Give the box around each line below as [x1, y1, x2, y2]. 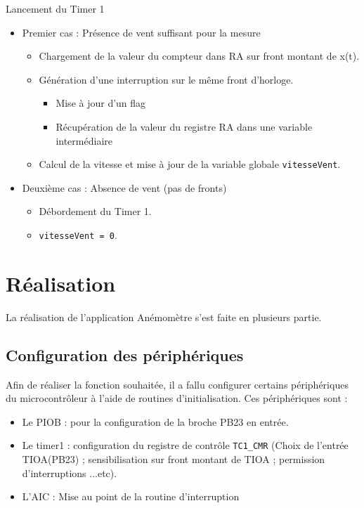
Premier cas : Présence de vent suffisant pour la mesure [22, 25, 261, 39]
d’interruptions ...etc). [22, 465, 117, 480]
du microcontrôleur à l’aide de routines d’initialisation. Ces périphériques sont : [6, 391, 348, 405]
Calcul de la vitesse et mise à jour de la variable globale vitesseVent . [39, 157, 341, 171]
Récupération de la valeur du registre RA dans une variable [56, 119, 313, 133]
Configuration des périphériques [6, 344, 244, 365]
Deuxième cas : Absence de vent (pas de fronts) [22, 180, 227, 195]
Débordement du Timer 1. [39, 204, 152, 219]
